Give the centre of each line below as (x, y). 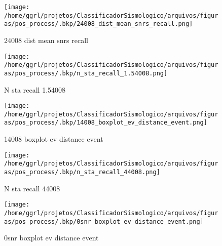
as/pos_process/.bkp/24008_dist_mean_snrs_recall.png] (99, 24)
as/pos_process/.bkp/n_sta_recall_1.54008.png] (86, 73)
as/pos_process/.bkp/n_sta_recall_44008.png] (82, 172)
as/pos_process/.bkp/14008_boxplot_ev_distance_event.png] (106, 123)
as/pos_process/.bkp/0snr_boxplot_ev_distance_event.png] (104, 221)
